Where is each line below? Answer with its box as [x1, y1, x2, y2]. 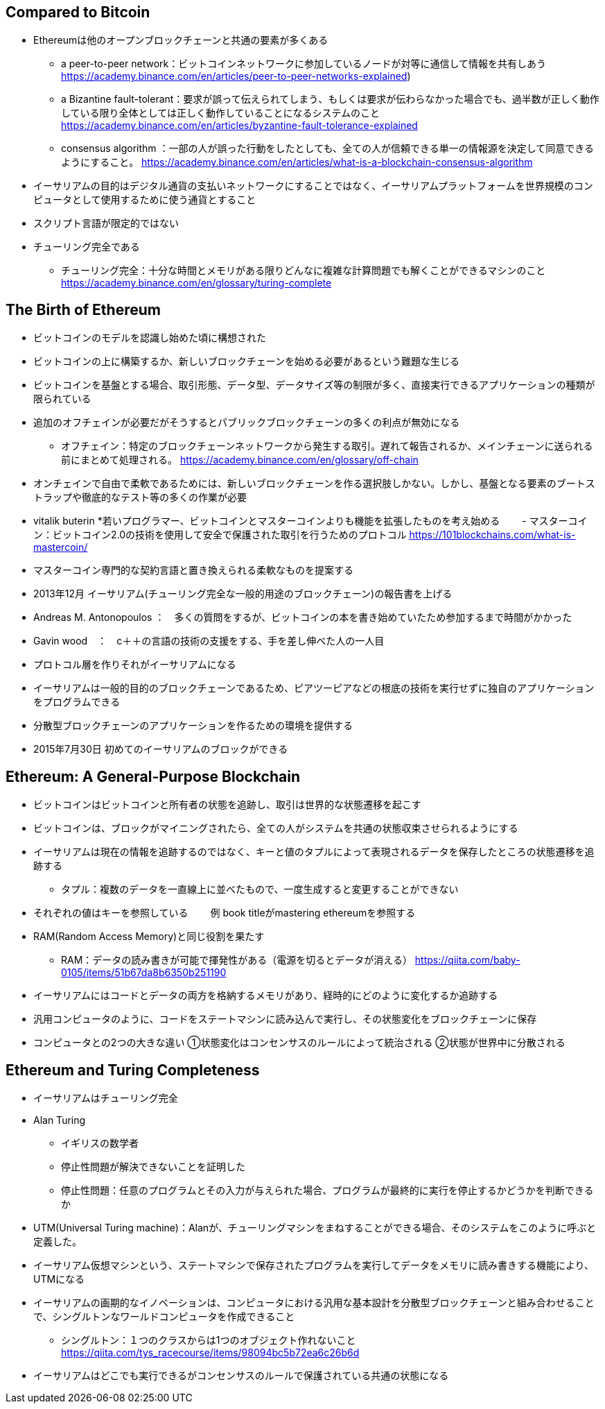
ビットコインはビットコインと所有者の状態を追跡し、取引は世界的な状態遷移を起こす [33, 799, 421, 811]
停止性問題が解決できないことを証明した [61, 1160, 245, 1172]
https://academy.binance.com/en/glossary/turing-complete [61, 277, 332, 289]
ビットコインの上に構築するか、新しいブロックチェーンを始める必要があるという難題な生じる [33, 355, 460, 368]
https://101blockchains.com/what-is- [409, 529, 576, 541]
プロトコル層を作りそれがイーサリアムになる [33, 658, 236, 671]
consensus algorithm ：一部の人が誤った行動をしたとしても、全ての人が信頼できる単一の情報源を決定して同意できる [61, 142, 595, 155]
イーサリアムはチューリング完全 [33, 1091, 178, 1104]
